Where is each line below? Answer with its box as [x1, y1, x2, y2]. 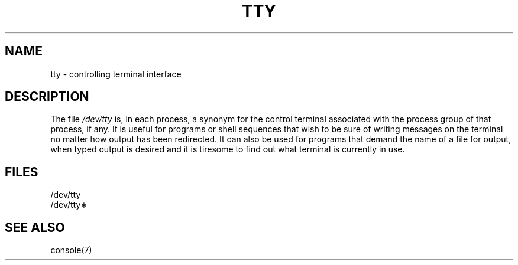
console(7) [50, 245, 92, 256]
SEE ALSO [5, 220, 65, 235]
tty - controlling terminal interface [50, 68, 182, 79]
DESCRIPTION [5, 89, 89, 104]
